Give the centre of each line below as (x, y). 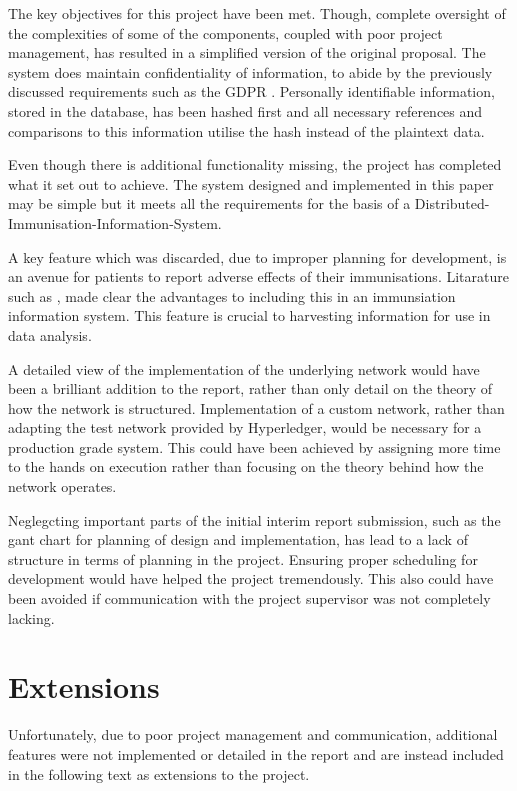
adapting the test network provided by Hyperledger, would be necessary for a (245, 427)
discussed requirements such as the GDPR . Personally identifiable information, (251, 91)
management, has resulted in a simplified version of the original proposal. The (247, 52)
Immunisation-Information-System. (115, 222)
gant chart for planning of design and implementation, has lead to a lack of (238, 539)
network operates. (62, 486)
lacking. (31, 617)
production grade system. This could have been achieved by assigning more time (254, 446)
